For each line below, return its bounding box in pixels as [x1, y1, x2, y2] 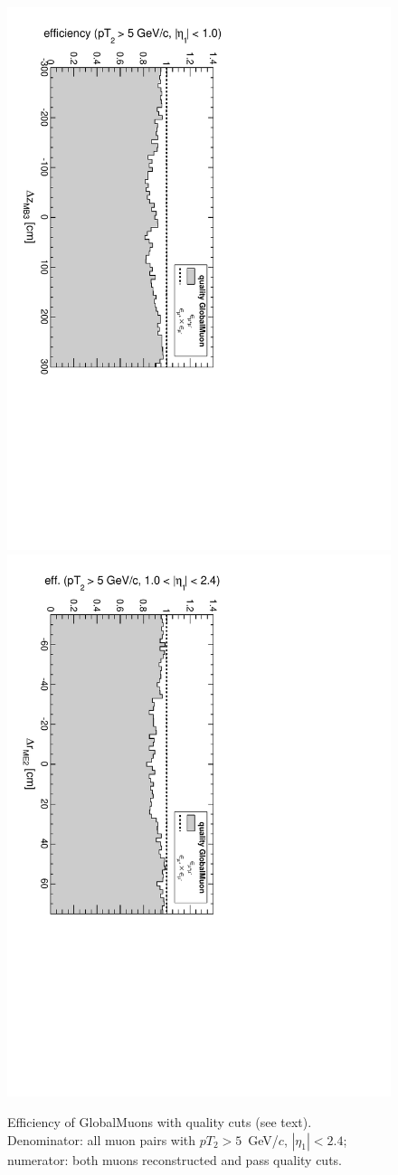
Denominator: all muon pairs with [7, 1130, 196, 1149]
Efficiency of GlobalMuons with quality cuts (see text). [7, 1113, 312, 1132]
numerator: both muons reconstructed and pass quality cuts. [7, 1150, 343, 1169]
